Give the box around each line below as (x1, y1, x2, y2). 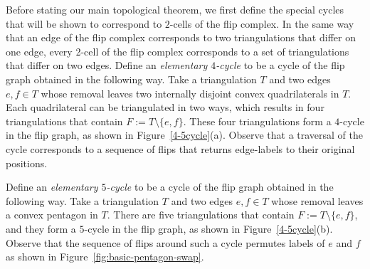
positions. (6, 155, 48, 170)
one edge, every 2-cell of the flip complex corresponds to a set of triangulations (6, 43, 349, 58)
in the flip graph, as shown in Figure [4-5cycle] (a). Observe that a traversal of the (6, 127, 364, 142)
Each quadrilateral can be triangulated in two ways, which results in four (6, 100, 324, 115)
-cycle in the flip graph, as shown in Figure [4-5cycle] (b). (84, 221, 333, 236)
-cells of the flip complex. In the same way (169, 16, 354, 31)
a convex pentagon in (6, 207, 98, 222)
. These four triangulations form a (183, 113, 332, 128)
